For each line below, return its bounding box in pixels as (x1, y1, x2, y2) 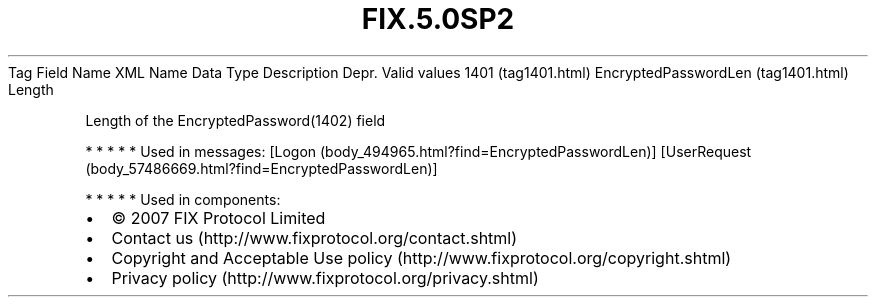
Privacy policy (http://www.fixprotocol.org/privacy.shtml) (111, 267, 539, 288)
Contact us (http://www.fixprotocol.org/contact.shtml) (111, 227, 518, 248)
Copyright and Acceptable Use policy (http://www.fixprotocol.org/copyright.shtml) (111, 247, 732, 268)
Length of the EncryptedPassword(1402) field (85, 111, 386, 129)
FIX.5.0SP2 (361, 2, 515, 36)
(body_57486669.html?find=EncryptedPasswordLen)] (85, 159, 438, 177)
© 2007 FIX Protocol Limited (111, 207, 326, 228)
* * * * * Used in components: (85, 190, 281, 208)
